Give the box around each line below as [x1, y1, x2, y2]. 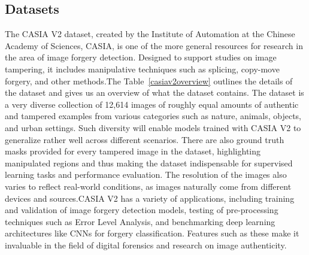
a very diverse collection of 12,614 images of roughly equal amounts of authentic [5, 98, 299, 110]
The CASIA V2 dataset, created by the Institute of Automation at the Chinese [5, 28, 295, 40]
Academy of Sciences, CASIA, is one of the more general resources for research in [5, 39, 303, 51]
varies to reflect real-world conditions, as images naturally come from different [5, 180, 292, 192]
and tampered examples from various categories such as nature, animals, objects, [5, 110, 301, 122]
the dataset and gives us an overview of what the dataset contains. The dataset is [5, 86, 304, 99]
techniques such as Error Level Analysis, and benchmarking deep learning [5, 215, 275, 227]
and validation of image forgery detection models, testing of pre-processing [5, 204, 278, 216]
